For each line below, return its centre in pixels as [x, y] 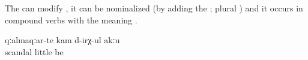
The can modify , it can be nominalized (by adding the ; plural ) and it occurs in [154, 8]
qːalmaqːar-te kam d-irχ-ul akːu [62, 40]
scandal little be [34, 51]
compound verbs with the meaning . [71, 19]
